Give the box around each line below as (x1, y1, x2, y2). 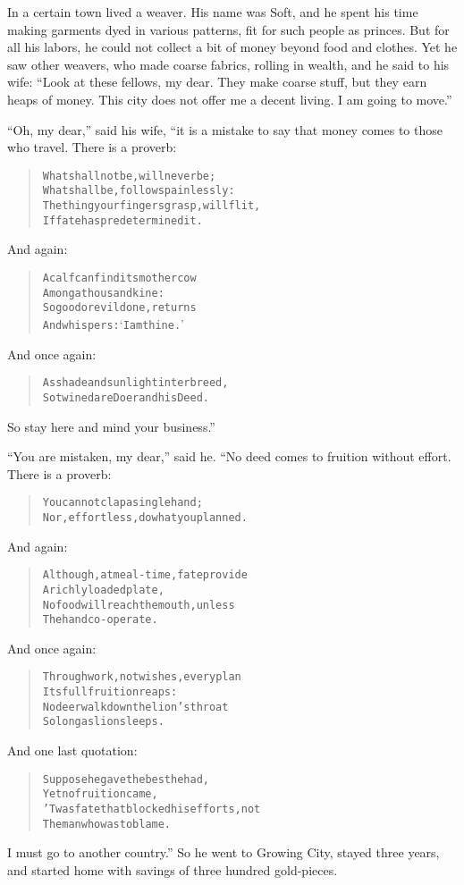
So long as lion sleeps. (42, 715, 165, 729)
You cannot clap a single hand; (42, 496, 203, 510)
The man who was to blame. (42, 817, 172, 830)
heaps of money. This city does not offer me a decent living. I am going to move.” (7, 89, 452, 108)
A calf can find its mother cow (42, 271, 197, 284)
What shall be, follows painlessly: (42, 184, 235, 198)
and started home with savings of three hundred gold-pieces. (7, 860, 338, 879)
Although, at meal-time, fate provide (42, 569, 248, 582)
